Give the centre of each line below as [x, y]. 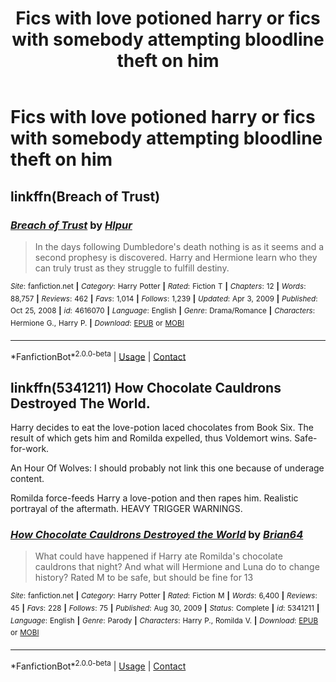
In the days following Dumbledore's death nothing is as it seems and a [179, 246]
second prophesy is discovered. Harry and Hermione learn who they [176, 257]
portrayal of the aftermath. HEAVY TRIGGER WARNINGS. [126, 508]
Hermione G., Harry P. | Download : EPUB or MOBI [97, 323]
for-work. [30, 448]
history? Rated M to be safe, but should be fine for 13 [144, 578]
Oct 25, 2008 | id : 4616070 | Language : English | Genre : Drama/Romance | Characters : [163, 311]
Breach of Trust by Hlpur [71, 225]
